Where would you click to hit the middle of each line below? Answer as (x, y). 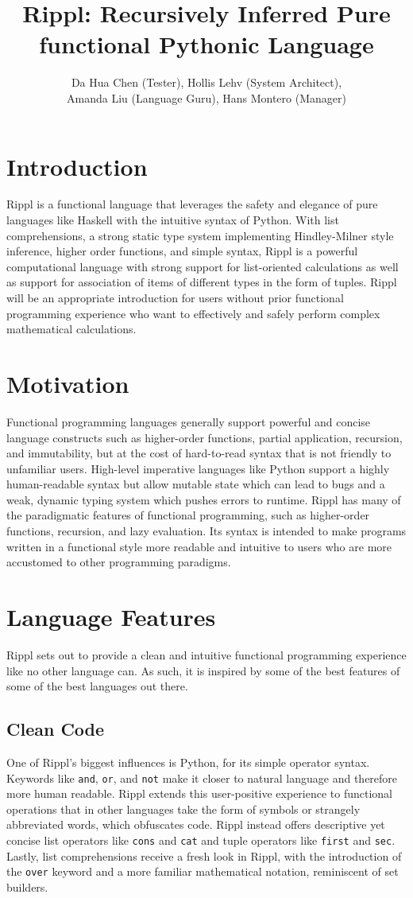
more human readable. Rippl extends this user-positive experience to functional (200, 793)
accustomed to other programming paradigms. (119, 562)
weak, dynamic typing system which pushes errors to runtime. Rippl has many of (204, 499)
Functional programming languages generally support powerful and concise (189, 421)
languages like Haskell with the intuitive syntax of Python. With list (173, 220)
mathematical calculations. (71, 329)
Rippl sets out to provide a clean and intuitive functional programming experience (206, 654)
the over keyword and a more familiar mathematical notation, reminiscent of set (203, 871)
